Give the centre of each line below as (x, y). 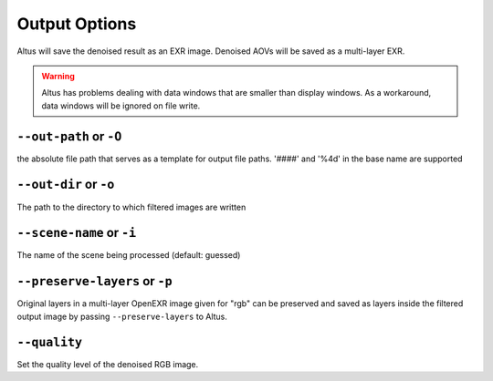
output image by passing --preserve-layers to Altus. (122, 316)
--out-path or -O (69, 136)
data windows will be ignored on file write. (121, 106)
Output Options (77, 24)
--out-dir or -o (66, 185)
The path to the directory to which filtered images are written (131, 207)
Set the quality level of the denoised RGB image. (108, 364)
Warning (58, 76)
